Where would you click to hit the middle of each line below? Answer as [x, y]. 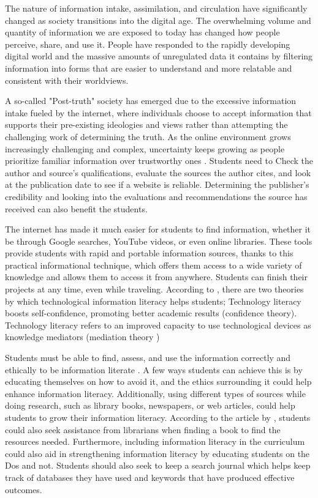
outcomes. [24, 489]
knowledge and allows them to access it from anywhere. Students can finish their [156, 277]
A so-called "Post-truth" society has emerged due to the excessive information [151, 101]
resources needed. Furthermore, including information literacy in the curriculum [155, 441]
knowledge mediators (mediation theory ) [82, 337]
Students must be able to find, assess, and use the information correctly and [148, 358]
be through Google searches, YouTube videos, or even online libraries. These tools [159, 241]
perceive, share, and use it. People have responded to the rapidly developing [148, 44]
